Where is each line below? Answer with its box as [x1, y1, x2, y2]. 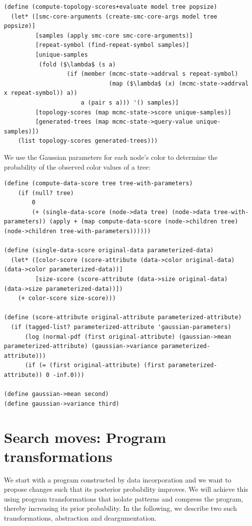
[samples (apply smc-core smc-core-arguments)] [35, 32, 193, 39]
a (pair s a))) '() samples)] [81, 99, 179, 106]
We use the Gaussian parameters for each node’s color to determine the [4, 152, 218, 162]
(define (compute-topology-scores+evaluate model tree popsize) [4, 3, 217, 10]
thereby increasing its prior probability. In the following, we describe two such [4, 503, 237, 513]
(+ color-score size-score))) [18, 295, 116, 302]
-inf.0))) [53, 371, 84, 378]
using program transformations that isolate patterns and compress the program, [4, 493, 243, 504]
